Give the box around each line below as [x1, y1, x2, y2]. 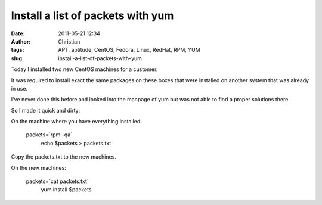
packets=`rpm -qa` [26, 131, 73, 138]
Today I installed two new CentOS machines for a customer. [11, 66, 158, 73]
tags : [11, 46, 24, 54]
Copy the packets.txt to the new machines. [11, 153, 116, 160]
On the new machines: [11, 164, 67, 171]
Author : [11, 38, 31, 45]
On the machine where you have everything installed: [11, 118, 143, 125]
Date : [11, 30, 25, 37]
